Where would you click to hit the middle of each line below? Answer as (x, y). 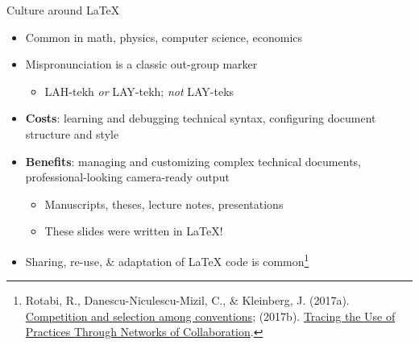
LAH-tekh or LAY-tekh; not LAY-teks (139, 91)
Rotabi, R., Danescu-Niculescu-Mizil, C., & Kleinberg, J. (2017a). (187, 300)
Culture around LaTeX (63, 10)
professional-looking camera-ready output (127, 177)
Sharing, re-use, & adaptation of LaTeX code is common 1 (167, 260)
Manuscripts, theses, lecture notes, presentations (164, 204)
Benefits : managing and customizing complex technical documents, (193, 161)
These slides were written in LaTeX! (134, 231)
